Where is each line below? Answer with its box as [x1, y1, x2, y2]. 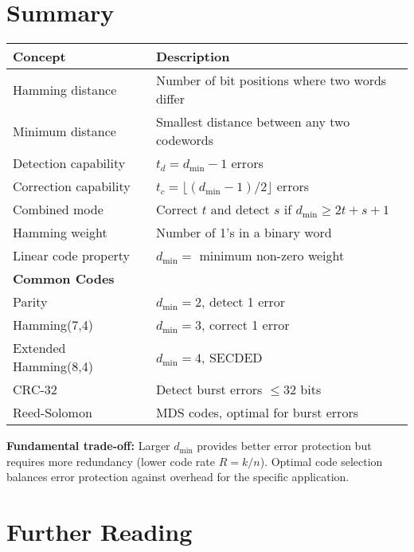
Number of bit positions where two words [155, 71, 387, 90]
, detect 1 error [201, 292, 286, 311]
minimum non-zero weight [199, 246, 345, 265]
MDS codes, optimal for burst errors [155, 403, 358, 422]
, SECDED [201, 347, 263, 366]
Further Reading [6, 515, 193, 548]
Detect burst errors [155, 380, 263, 399]
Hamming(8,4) [13, 357, 93, 376]
